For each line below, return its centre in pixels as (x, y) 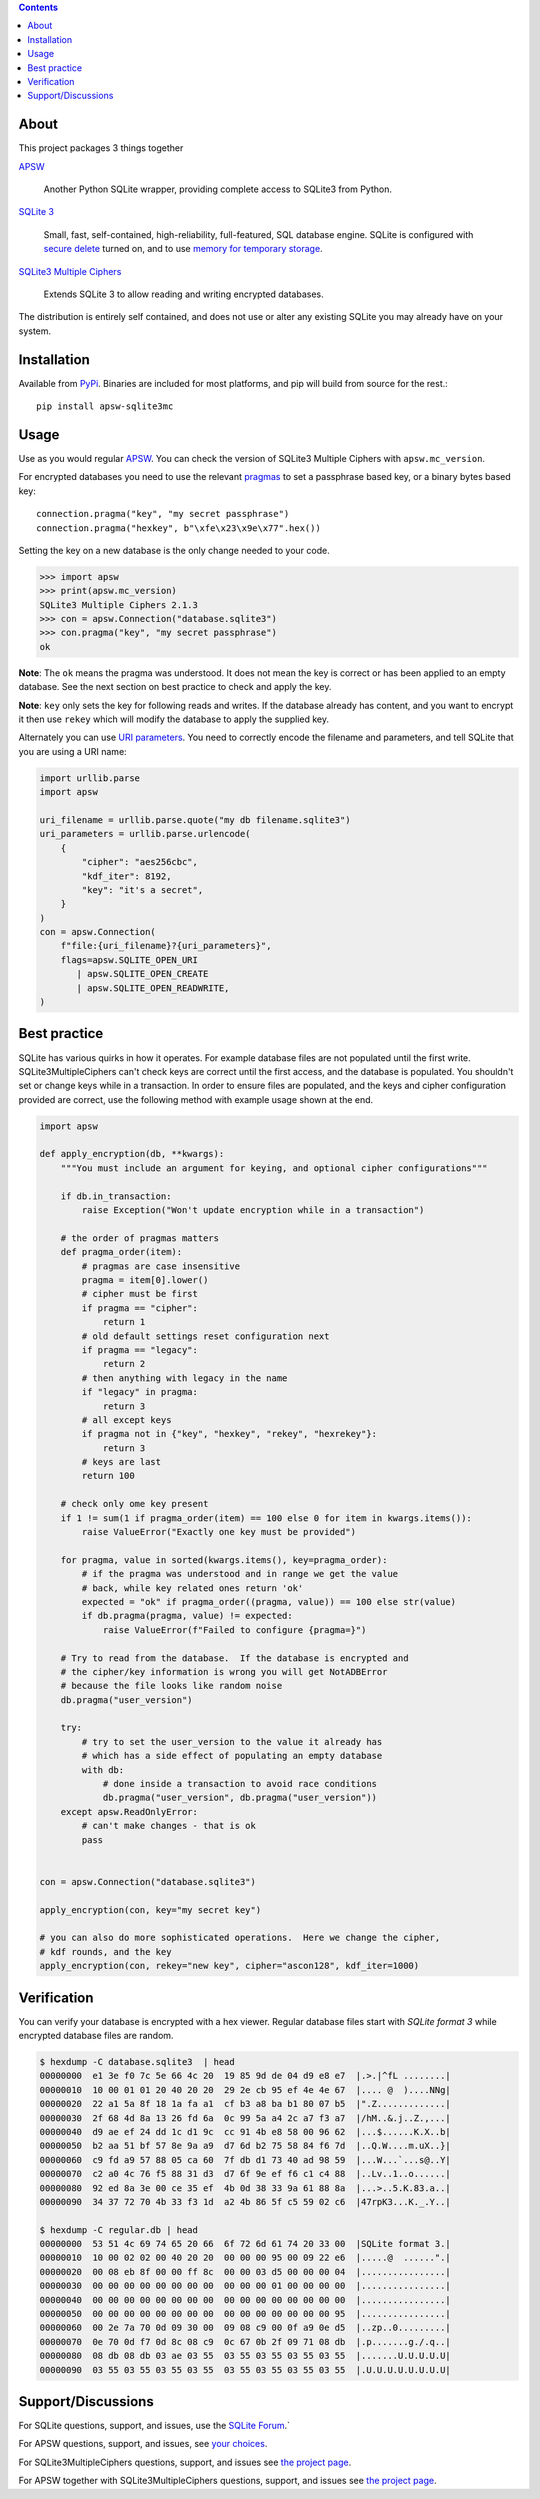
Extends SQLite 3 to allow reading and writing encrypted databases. (183, 294)
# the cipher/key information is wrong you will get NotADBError (224, 1671)
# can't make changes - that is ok (169, 1826)
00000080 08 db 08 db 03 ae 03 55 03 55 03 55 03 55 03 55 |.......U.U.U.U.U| (245, 2356)
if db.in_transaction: (116, 1196)
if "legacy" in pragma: (140, 1392)
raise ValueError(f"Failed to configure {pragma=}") (234, 1629)
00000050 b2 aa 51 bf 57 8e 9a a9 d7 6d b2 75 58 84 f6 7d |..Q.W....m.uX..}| (245, 2146)
